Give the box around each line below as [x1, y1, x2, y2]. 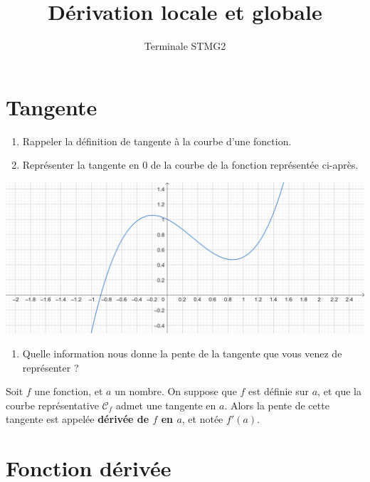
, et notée [181, 412, 223, 426]
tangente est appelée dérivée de [6, 412, 149, 426]
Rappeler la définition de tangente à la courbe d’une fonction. [22, 133, 292, 148]
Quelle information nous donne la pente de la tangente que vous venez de [22, 346, 342, 361]
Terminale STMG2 [144, 38, 226, 53]
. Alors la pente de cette [224, 397, 329, 412]
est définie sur [248, 384, 310, 399]
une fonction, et [34, 384, 103, 399]
